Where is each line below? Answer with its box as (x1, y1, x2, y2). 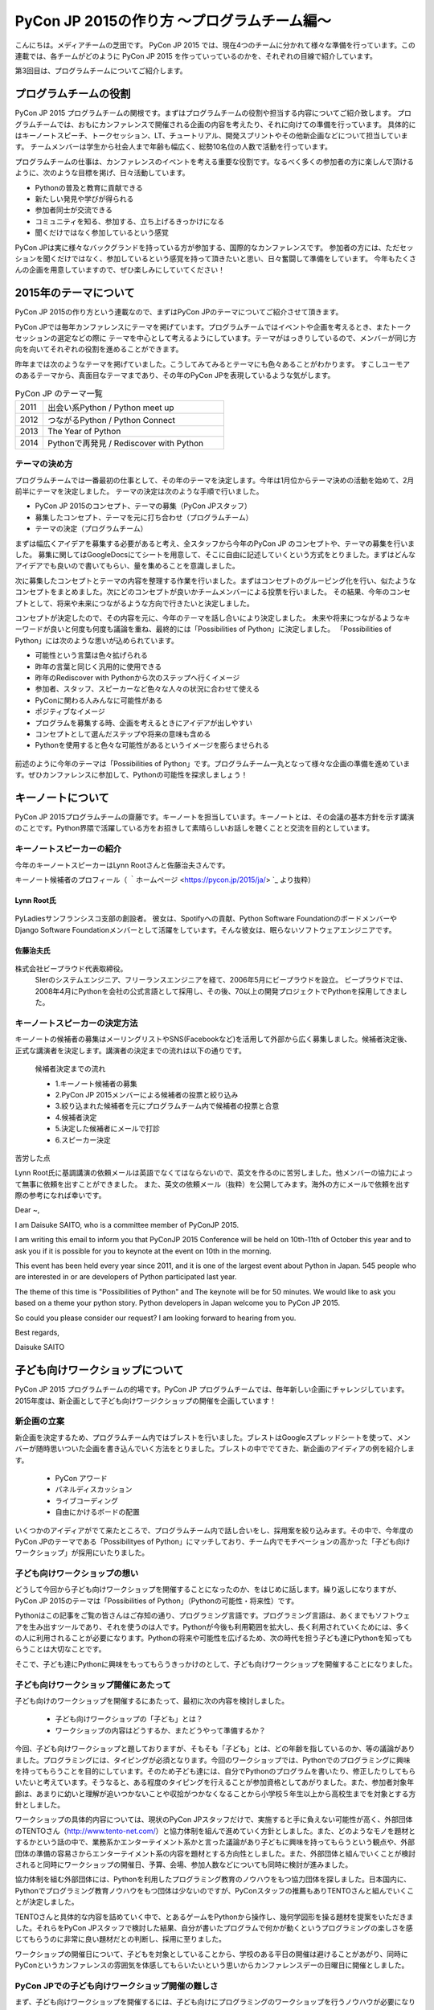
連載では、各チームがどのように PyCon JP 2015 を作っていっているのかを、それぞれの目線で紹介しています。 (14, 51, 378, 60)
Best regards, (14, 1327, 59, 1337)
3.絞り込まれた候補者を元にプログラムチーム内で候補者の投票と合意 (55, 1101, 280, 1111)
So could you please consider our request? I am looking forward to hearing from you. (14, 1313, 297, 1323)
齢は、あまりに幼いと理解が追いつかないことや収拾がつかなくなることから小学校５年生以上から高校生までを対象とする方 (14, 1789, 416, 1799)
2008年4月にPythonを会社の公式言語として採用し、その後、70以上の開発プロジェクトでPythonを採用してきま (35, 986, 401, 996)
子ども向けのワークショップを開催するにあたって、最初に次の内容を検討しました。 (14, 1696, 289, 1705)
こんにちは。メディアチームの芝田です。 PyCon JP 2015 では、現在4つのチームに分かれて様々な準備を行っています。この (14, 40, 416, 50)
